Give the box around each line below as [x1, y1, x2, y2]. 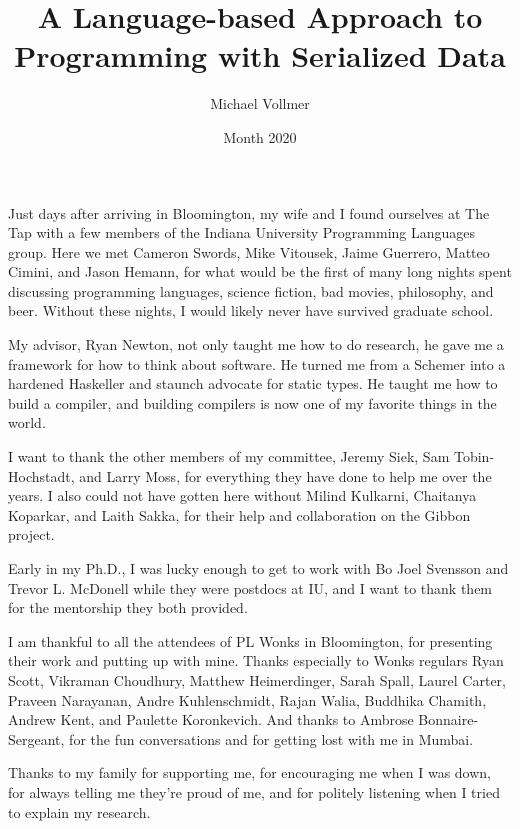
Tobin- [453, 446, 495, 467]
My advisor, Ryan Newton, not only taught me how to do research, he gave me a [8, 334, 504, 355]
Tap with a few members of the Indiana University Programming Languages [8, 222, 476, 243]
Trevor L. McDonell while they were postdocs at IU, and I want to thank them [8, 577, 493, 598]
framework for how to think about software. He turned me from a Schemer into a [8, 353, 506, 374]
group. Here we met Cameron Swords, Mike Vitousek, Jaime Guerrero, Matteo [8, 241, 490, 262]
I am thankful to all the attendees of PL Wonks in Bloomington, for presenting [8, 630, 493, 651]
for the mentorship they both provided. [8, 597, 248, 618]
